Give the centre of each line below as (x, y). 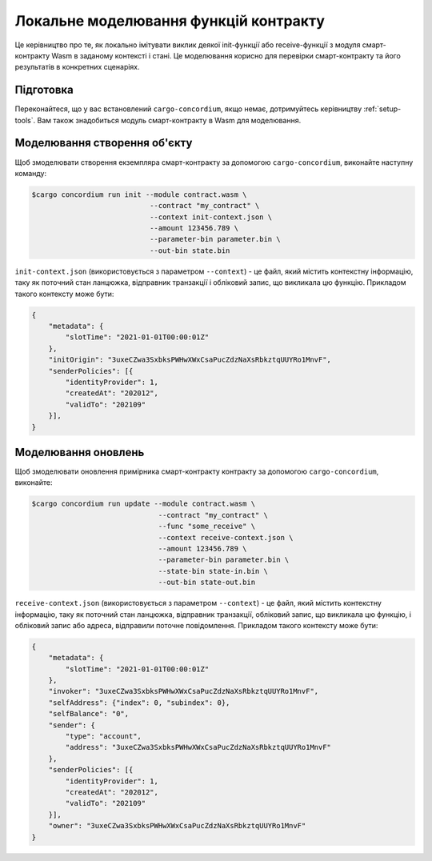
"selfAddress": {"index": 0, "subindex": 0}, (139, 703)
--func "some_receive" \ (207, 527)
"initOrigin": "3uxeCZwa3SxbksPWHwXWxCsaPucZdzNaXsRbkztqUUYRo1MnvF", (190, 360)
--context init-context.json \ (211, 217)
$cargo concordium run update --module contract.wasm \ (144, 504)
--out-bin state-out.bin (207, 583)
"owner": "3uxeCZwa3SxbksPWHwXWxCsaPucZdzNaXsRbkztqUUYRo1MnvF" (177, 826)
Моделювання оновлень (80, 452)
